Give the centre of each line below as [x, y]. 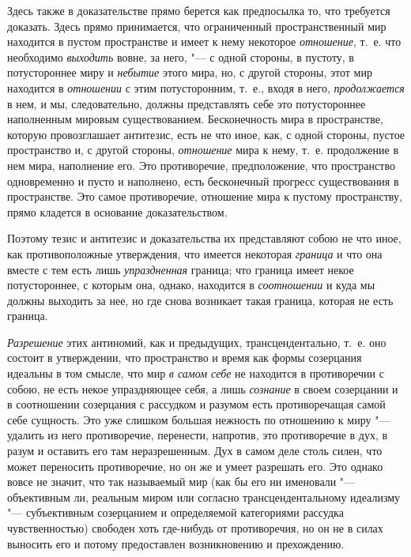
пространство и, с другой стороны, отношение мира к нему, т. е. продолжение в [203, 150]
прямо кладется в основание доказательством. [117, 211]
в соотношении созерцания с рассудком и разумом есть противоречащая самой [196, 404]
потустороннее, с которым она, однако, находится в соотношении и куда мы [191, 285]
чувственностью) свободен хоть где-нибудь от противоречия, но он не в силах [195, 528]
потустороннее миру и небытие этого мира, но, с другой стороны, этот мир [190, 72]
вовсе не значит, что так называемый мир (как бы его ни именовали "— [181, 482]
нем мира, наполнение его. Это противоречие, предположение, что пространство [201, 165]
